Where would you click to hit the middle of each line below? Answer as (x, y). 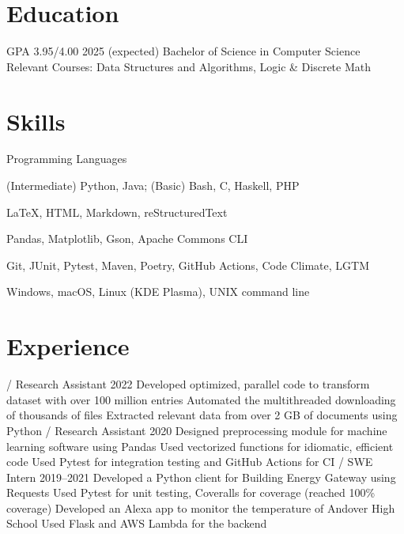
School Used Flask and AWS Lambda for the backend (137, 523)
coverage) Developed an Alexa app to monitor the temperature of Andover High (201, 507)
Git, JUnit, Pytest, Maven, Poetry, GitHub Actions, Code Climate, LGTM (188, 265)
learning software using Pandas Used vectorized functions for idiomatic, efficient (200, 446)
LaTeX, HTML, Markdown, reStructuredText (117, 212)
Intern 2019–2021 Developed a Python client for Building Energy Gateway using (201, 477)
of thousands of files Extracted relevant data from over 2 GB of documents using (202, 415)
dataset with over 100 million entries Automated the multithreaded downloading (201, 399)
